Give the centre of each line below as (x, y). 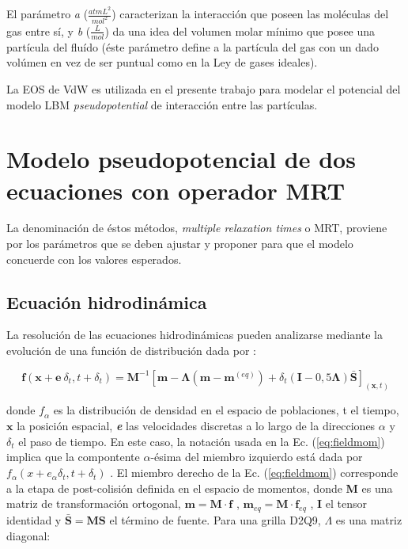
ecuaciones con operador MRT (176, 190)
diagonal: (28, 535)
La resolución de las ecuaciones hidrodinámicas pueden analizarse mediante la (195, 335)
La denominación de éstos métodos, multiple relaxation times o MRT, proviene (197, 228)
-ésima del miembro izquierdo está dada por (257, 457)
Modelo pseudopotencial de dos (181, 159)
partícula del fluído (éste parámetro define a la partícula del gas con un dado (193, 46)
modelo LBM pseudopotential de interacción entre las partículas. (162, 104)
